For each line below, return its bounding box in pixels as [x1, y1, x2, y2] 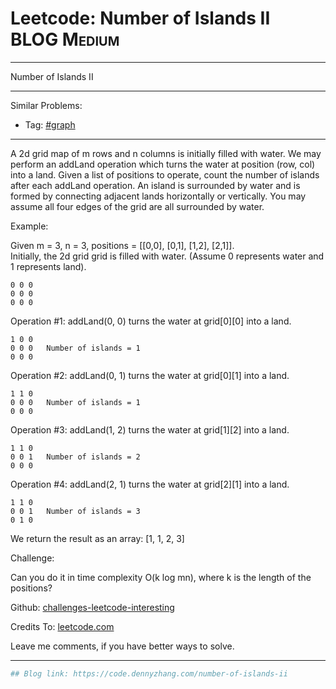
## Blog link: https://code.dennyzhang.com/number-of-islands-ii [10, 668, 288, 679]
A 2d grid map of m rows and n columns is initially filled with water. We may [10, 147, 322, 159]
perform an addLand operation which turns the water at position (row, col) [10, 158, 316, 170]
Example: [10, 220, 49, 232]
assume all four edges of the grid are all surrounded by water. [10, 200, 265, 212]
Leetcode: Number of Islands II [10, 7, 271, 30]
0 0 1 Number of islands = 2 [10, 452, 141, 462]
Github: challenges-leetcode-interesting [10, 601, 175, 613]
